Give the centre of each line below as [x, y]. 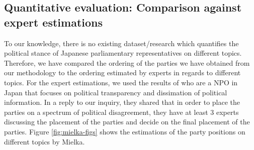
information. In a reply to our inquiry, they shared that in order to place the [122, 102]
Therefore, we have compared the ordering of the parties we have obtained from [127, 62]
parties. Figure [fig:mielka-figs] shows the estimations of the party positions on [125, 131]
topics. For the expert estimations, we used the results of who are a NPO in [121, 82]
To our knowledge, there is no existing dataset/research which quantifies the [121, 43]
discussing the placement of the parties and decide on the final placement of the [127, 122]
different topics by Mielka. [45, 141]
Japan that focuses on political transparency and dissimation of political [116, 92]
